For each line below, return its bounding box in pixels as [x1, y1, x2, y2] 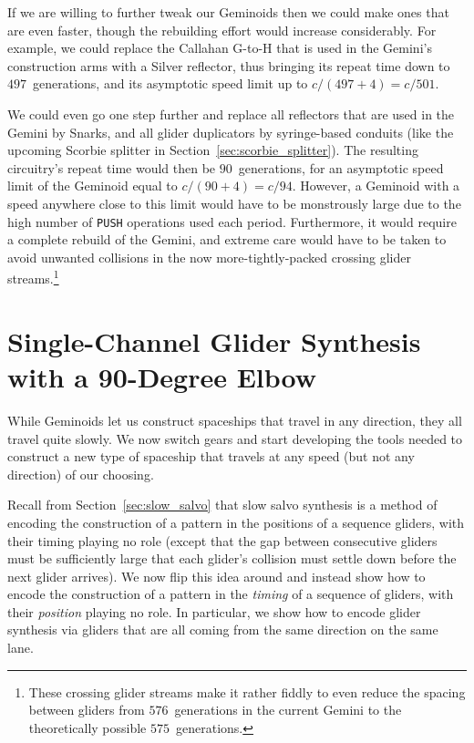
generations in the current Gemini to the [174, 700, 402, 719]
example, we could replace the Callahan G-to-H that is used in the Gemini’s [7, 38, 432, 57]
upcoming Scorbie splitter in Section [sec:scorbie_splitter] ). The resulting [7, 140, 418, 160]
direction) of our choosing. [7, 464, 154, 483]
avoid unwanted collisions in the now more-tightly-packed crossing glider [7, 247, 411, 266]
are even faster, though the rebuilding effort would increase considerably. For [7, 20, 437, 39]
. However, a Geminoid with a [292, 176, 460, 195]
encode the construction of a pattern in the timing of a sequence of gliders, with [7, 584, 454, 604]
